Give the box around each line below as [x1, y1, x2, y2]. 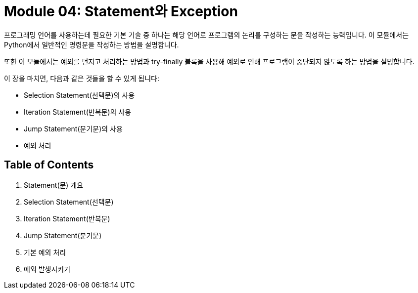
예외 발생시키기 [24, 264, 71, 273]
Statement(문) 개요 [24, 180, 84, 189]
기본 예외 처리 [24, 248, 66, 256]
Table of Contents [4, 159, 94, 171]
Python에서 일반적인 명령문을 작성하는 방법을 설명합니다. [4, 40, 179, 49]
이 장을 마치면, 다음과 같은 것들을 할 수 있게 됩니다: [4, 74, 159, 83]
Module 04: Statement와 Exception [4, 3, 238, 20]
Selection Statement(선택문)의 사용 [24, 90, 135, 99]
